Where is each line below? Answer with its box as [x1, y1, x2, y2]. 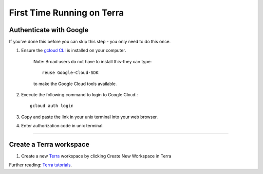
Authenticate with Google [9, 26, 89, 34]
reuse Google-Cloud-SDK [42, 70, 99, 75]
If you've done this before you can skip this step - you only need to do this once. [9, 39, 171, 45]
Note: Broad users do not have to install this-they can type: [33, 58, 152, 64]
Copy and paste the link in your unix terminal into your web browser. [21, 114, 158, 120]
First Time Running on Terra [9, 7, 124, 18]
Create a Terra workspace [9, 140, 90, 148]
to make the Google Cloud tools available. [33, 81, 117, 87]
